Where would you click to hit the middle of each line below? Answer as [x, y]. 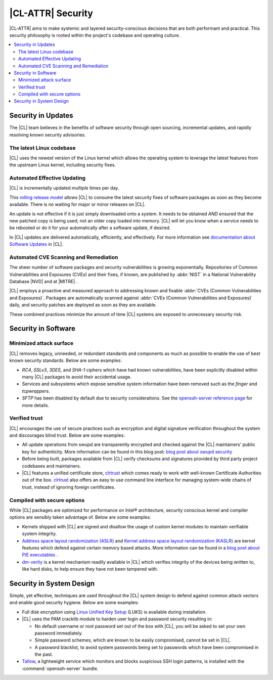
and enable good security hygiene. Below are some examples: [74, 603]
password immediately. [59, 633]
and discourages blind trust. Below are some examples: [67, 435]
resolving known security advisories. [48, 134]
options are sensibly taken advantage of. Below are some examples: [80, 517]
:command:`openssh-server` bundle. [60, 668]
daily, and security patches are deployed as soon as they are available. [83, 305]
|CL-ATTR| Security [51, 13]
